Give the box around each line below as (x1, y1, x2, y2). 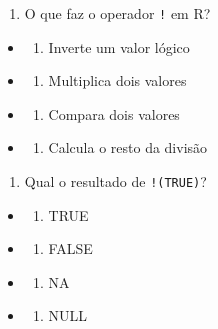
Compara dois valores (48, 103, 180, 124)
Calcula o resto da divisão (48, 137, 208, 158)
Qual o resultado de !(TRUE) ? (24, 171, 207, 192)
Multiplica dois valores (48, 70, 187, 91)
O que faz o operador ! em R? (24, 3, 211, 23)
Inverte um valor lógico (48, 36, 190, 57)
